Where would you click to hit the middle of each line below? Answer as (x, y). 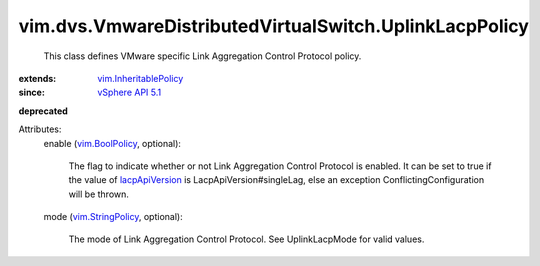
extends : (37, 78)
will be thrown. (99, 194)
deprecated (43, 111)
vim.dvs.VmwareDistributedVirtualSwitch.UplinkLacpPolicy (274, 26)
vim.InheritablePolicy (140, 78)
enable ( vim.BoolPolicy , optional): (112, 143)
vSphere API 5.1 (129, 92)
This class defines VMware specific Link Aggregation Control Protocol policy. (202, 56)
